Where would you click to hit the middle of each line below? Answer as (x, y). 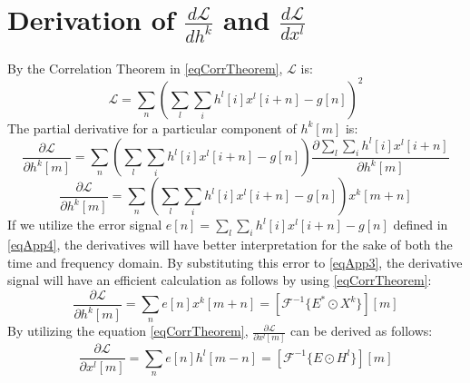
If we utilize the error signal (85, 225)
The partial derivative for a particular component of (152, 128)
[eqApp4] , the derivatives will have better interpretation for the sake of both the (230, 244)
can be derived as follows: (362, 331)
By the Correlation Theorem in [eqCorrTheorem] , (145, 68)
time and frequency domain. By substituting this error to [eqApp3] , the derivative (235, 262)
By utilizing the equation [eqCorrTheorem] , (128, 331)
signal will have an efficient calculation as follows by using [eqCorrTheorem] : (220, 280)
